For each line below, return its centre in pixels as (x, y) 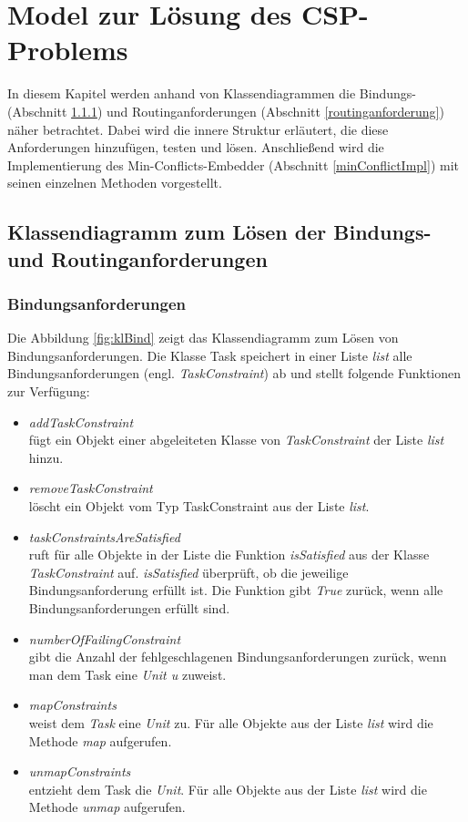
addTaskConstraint (81, 421)
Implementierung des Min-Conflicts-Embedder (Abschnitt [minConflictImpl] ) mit (233, 164)
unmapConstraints (80, 771)
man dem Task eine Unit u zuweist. (127, 674)
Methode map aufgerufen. (100, 740)
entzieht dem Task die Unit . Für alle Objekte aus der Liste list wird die (228, 789)
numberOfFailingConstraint (105, 638)
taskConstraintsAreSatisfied (104, 536)
